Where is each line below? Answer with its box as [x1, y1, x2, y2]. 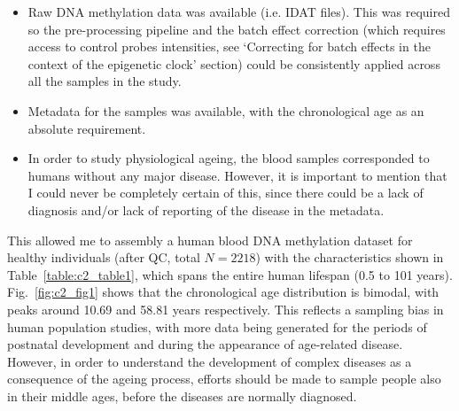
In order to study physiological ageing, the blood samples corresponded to [27, 149, 430, 167]
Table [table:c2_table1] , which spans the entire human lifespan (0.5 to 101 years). [7, 265, 453, 283]
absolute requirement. [27, 119, 146, 137]
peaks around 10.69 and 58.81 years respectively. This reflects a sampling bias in [7, 299, 444, 318]
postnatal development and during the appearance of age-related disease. [7, 335, 403, 353]
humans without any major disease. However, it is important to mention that [27, 166, 447, 184]
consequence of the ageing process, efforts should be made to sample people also [7, 369, 441, 388]
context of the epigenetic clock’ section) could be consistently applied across [27, 54, 440, 73]
